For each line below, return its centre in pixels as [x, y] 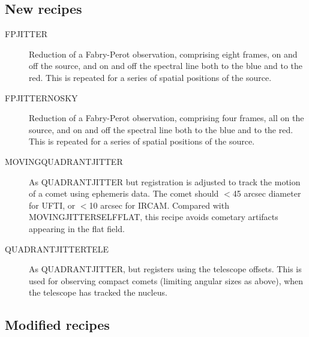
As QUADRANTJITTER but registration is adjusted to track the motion [165, 181]
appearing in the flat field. [77, 228]
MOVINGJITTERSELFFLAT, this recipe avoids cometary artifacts [154, 217]
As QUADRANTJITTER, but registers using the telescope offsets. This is [165, 269]
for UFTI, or [52, 205]
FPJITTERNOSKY [41, 97]
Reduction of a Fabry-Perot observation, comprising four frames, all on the [166, 118]
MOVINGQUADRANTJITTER [64, 161]
